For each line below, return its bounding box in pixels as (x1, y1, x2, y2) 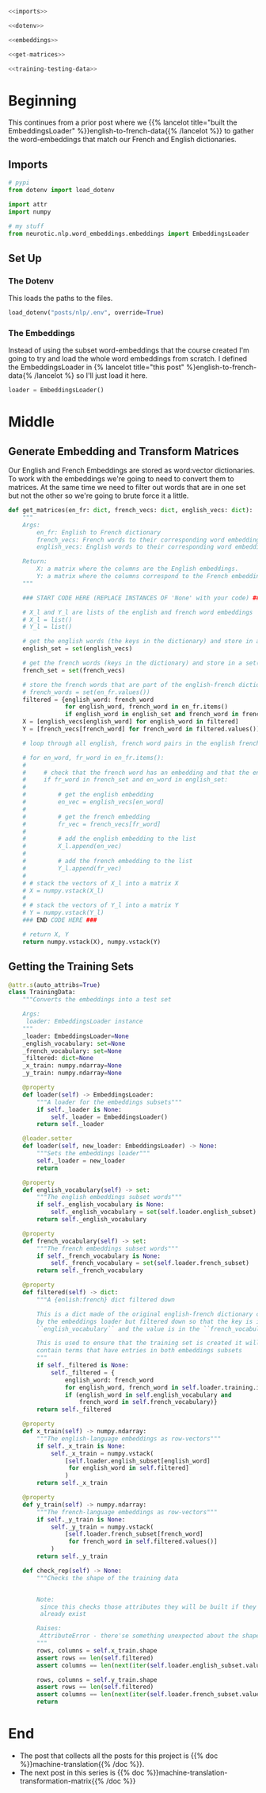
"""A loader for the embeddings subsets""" (36, 1098, 182, 1106)
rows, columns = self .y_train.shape (36, 1675, 158, 1683)
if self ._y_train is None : (36, 1515, 126, 1524)
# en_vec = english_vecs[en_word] (22, 798, 165, 806)
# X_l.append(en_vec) (22, 843, 123, 850)
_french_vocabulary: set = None (22, 1047, 123, 1055)
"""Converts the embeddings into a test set (22, 996, 172, 1004)
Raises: (36, 1625, 62, 1633)
